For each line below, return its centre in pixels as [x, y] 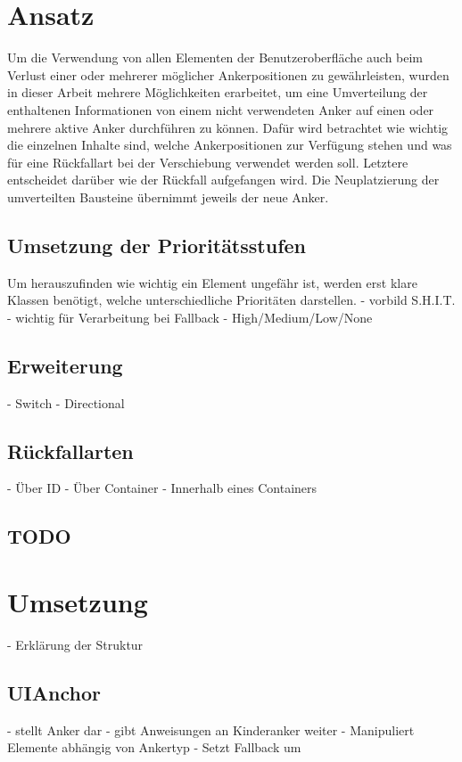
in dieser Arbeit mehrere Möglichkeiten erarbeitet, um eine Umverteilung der [218, 92]
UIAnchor [54, 692]
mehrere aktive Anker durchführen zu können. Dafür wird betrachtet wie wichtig [228, 127]
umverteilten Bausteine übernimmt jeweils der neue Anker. [168, 197]
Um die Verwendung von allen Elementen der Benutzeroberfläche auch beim [215, 57]
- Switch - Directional [66, 402]
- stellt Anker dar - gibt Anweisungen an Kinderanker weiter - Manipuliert [211, 729]
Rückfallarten [70, 451]
